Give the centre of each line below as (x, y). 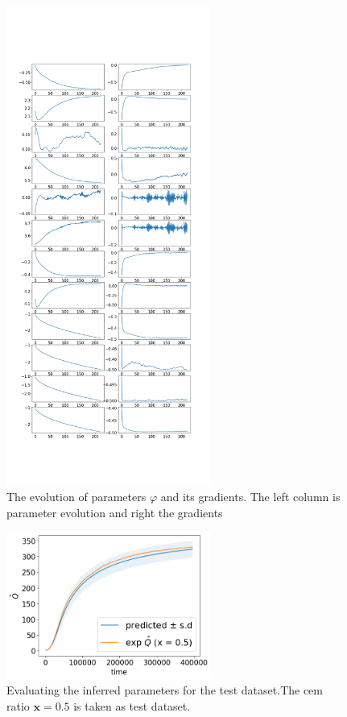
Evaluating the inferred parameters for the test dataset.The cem (165, 690)
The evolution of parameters (76, 497)
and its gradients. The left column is (250, 497)
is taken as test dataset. (132, 705)
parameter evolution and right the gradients (115, 512)
